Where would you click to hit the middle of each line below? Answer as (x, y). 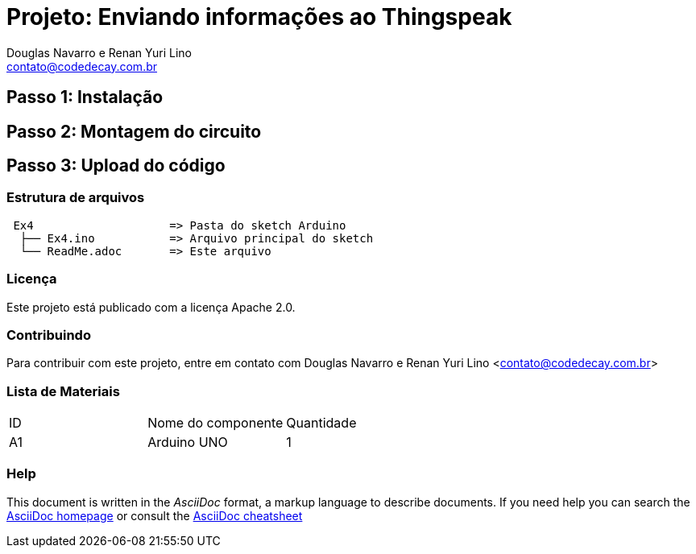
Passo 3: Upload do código (116, 166)
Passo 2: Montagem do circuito (134, 131)
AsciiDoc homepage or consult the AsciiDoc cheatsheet (155, 515)
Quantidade (321, 423)
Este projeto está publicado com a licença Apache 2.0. (151, 307)
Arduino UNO (188, 442)
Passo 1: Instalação (85, 97)
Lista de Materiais (63, 391)
